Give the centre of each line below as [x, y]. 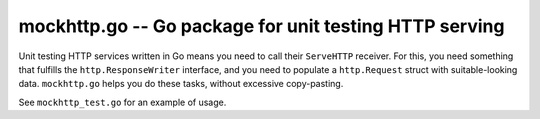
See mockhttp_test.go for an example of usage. [122, 102]
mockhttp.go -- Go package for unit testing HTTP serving [261, 26]
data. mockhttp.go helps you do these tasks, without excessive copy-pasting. [181, 84]
